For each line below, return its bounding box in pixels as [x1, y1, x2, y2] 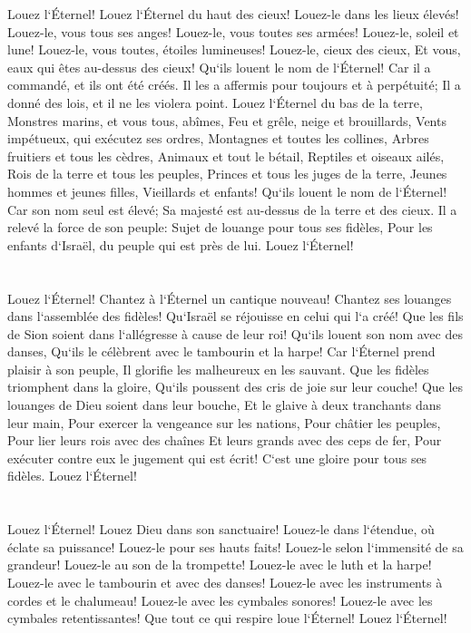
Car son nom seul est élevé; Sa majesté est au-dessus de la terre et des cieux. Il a [7, 200, 457, 219]
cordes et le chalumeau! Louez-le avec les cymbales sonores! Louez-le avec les [7, 590, 433, 609]
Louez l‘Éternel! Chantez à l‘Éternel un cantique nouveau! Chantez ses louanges [7, 288, 452, 307]
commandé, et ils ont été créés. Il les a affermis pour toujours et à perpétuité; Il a [7, 75, 461, 94]
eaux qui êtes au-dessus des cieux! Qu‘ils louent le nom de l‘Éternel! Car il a [7, 57, 431, 76]
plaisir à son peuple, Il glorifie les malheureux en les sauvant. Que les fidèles [7, 359, 429, 378]
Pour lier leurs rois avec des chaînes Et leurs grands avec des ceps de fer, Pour [7, 431, 442, 450]
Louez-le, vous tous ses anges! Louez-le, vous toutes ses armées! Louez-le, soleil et [7, 22, 459, 41]
